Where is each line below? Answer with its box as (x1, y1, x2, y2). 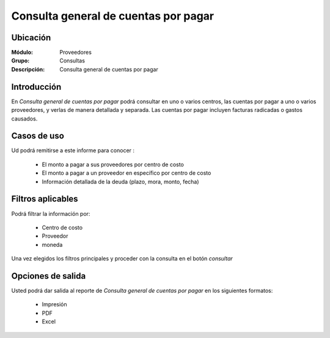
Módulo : (11, 49, 34, 56)
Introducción (11, 81, 62, 92)
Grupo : (11, 57, 30, 64)
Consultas (59, 57, 86, 64)
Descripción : (11, 65, 45, 73)
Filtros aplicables (11, 194, 79, 204)
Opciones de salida (11, 271, 86, 281)
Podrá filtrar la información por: (11, 210, 90, 217)
